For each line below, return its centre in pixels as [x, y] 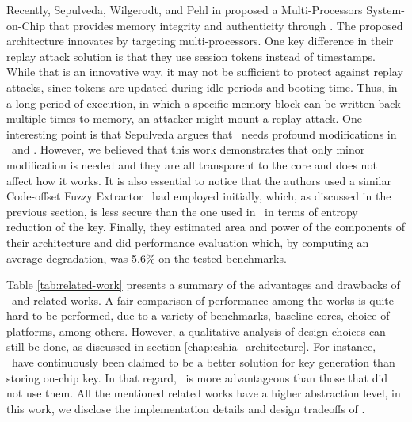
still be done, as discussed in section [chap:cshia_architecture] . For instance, [191, 346]
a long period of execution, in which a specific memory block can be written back [204, 103]
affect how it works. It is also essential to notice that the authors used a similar [199, 180]
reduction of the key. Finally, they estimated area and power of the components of [206, 227]
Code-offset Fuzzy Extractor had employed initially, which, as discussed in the [199, 196]
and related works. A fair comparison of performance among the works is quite [203, 300]
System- [385, 10]
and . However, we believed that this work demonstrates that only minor [188, 149]
